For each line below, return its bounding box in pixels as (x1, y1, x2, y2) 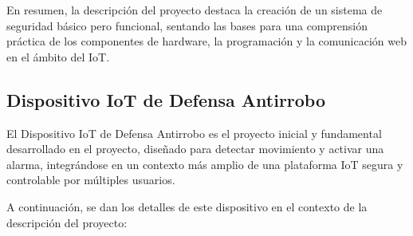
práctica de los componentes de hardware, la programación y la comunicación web (6, 33, 407, 49)
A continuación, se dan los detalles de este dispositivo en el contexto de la (6, 198, 368, 214)
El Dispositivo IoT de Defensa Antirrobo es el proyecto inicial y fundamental (6, 124, 382, 141)
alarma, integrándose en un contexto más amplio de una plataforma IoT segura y (6, 155, 403, 172)
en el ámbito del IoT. (6, 48, 110, 65)
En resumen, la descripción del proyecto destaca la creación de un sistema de (6, 2, 383, 18)
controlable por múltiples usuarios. (6, 171, 175, 188)
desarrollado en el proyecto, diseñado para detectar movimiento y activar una (6, 140, 384, 157)
